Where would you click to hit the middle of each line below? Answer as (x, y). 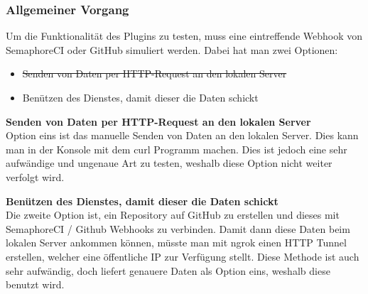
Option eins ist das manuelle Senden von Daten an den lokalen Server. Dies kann (182, 135)
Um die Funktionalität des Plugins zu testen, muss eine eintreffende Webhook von (184, 36)
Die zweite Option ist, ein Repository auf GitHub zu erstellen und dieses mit (173, 215)
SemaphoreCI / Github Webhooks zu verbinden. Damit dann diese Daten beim (178, 228)
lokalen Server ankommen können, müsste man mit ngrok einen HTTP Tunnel (176, 243)
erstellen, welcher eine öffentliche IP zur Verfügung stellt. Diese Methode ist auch (183, 256)
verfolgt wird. (35, 176)
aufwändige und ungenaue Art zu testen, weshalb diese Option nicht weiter (169, 163)
